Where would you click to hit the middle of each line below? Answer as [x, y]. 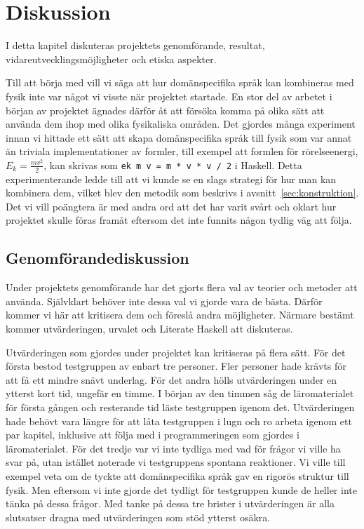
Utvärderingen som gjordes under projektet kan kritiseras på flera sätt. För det [176, 352]
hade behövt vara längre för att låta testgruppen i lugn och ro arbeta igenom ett [179, 421]
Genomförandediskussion [97, 258]
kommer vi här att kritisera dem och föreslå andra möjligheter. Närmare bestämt [180, 315]
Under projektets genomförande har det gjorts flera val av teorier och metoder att [182, 287]
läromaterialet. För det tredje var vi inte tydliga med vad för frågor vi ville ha [173, 448]
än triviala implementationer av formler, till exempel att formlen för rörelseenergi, [182, 151]
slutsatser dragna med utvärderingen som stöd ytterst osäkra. [138, 517]
